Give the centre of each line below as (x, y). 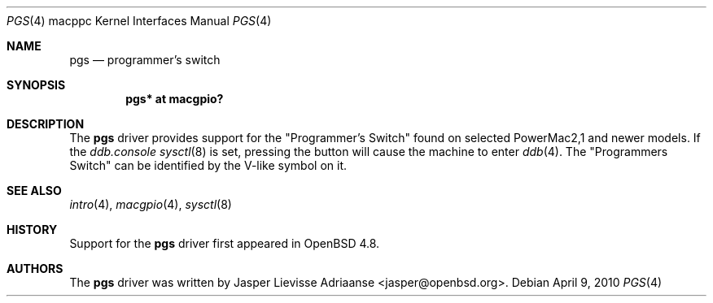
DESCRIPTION (46, 124)
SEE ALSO (34, 190)
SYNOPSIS (36, 85)
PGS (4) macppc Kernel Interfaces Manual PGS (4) (139, 21)
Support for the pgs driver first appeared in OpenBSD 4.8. (225, 243)
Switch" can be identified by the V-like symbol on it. (208, 165)
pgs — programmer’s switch (145, 60)
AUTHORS (35, 268)
